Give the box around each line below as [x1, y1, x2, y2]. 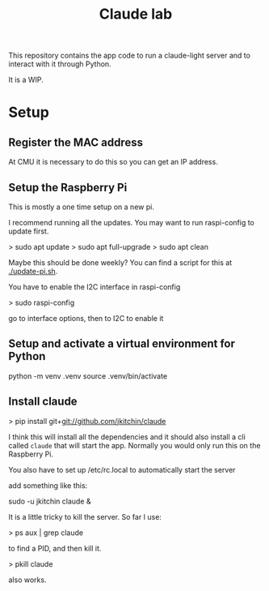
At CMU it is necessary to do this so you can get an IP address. [8, 157, 218, 167]
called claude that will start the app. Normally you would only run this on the [8, 440, 261, 450]
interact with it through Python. [8, 59, 111, 69]
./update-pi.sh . [8, 267, 58, 276]
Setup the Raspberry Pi [8, 180, 128, 195]
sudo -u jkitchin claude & [8, 496, 91, 506]
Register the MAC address [8, 135, 144, 149]
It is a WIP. [8, 75, 44, 85]
